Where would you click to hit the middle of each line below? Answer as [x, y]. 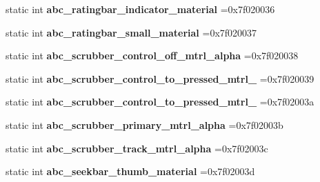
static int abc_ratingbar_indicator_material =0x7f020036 [140, 9]
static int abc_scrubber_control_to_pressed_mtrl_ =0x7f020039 [160, 78]
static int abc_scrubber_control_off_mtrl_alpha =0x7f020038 [152, 55]
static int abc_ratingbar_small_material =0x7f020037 [131, 32]
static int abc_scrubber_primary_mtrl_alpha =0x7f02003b [144, 124]
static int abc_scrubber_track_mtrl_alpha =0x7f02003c [137, 148]
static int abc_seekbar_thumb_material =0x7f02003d [130, 171]
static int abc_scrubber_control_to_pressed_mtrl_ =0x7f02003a [160, 102]
